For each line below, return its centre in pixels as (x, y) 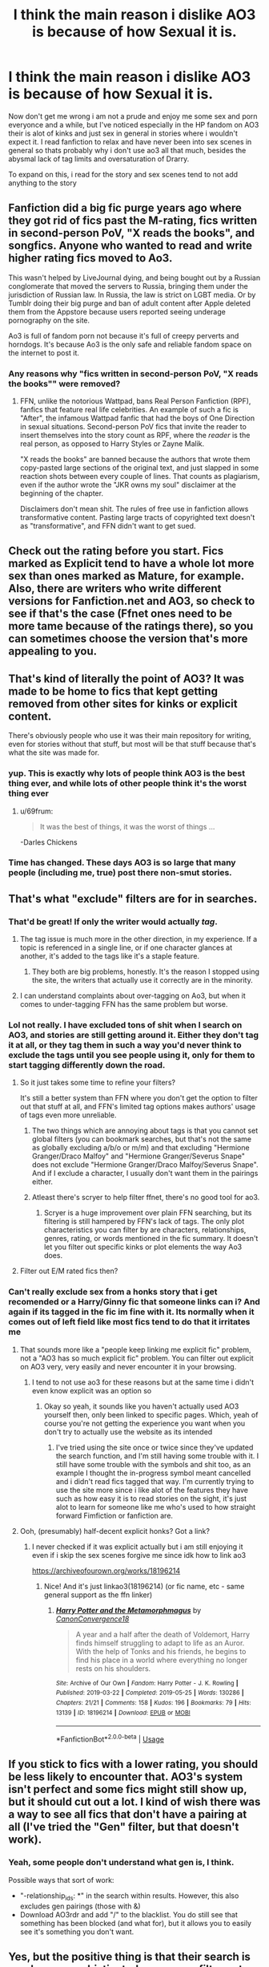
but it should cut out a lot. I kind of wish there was (134, 1802)
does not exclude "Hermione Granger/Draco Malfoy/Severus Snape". (145, 1165)
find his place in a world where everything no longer (162, 1660)
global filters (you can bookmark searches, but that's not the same (142, 1139)
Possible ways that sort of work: (61, 1880)
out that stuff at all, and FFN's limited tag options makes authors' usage (138, 1107)
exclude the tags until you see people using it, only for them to (132, 1055)
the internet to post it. (44, 353)
